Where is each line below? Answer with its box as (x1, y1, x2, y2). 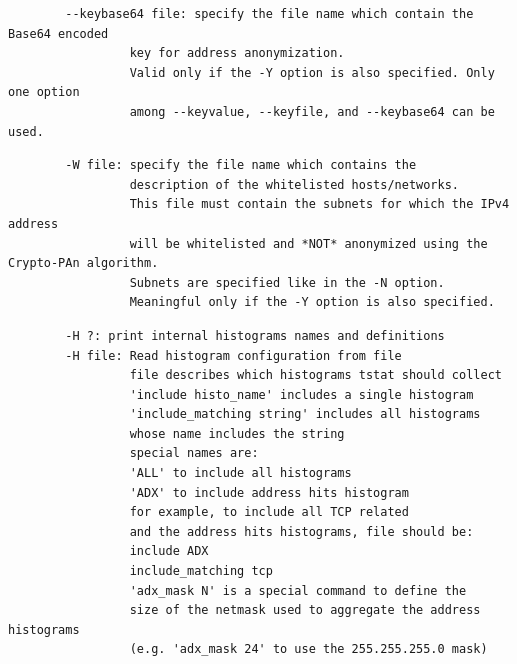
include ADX (129, 544, 209, 559)
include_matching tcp (129, 564, 273, 579)
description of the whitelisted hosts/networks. (129, 177, 460, 192)
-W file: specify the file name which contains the (65, 158, 417, 173)
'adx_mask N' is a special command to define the (129, 583, 467, 598)
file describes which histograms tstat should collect (129, 368, 502, 383)
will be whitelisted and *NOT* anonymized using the (129, 236, 488, 251)
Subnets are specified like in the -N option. (129, 275, 445, 290)
